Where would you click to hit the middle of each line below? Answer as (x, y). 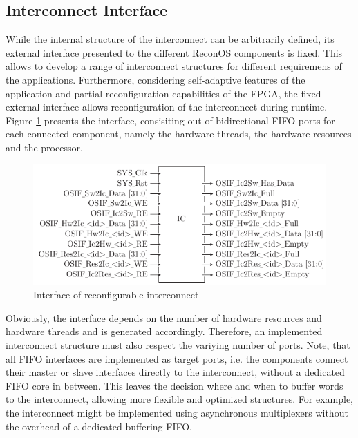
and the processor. (44, 147)
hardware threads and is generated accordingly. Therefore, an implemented (164, 331)
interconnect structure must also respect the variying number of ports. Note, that (178, 345)
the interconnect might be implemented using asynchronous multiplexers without (177, 412)
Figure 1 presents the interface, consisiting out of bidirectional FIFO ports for (170, 120)
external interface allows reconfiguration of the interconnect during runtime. (167, 107)
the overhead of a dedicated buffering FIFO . (99, 426)
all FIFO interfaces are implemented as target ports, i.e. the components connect (177, 358)
